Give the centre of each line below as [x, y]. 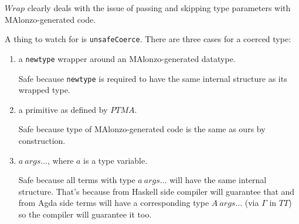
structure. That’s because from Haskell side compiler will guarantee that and [157, 191]
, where [61, 160]
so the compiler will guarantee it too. [85, 214]
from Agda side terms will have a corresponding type [114, 203]
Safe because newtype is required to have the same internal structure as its [153, 78]
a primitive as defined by [63, 109]
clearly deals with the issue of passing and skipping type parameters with [159, 8]
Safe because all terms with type [77, 180]
